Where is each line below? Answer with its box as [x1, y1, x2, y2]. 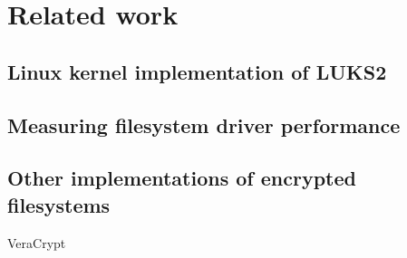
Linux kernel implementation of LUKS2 [7, 57, 387, 85]
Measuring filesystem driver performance [7, 110, 401, 139]
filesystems [7, 190, 111, 218]
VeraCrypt [7, 233, 66, 252]
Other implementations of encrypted [7, 164, 356, 192]
